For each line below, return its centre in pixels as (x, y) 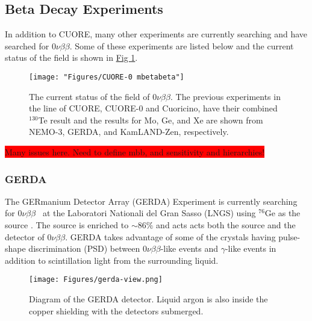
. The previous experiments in (225, 96)
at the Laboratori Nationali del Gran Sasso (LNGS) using (149, 213)
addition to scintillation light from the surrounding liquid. (112, 260)
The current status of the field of (89, 96)
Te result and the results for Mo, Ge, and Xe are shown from (151, 120)
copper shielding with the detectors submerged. (116, 310)
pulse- (289, 236)
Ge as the (282, 213)
